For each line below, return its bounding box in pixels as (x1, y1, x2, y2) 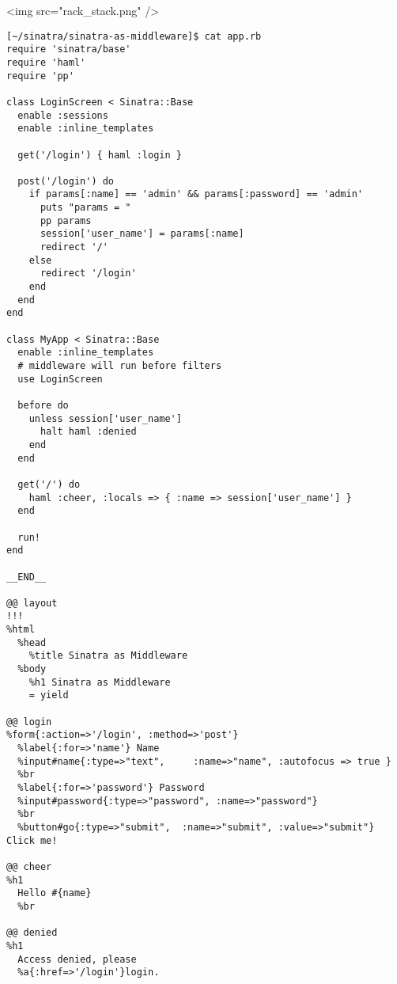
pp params (40, 215, 92, 226)
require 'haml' (6, 56, 86, 68)
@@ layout (6, 597, 58, 609)
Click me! (6, 834, 58, 846)
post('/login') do (17, 175, 115, 187)
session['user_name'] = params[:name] (40, 228, 244, 240)
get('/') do (17, 478, 81, 490)
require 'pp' (6, 70, 74, 82)
